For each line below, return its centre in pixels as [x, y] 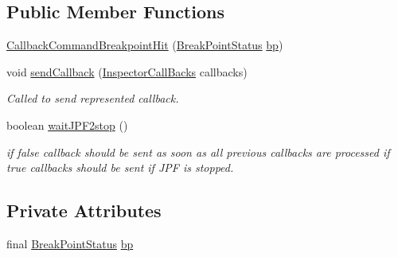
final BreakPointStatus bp [70, 243]
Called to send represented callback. [93, 98]
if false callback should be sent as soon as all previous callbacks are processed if [198, 152]
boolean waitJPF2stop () [67, 125]
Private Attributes [84, 210]
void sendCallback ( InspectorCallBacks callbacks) [127, 71]
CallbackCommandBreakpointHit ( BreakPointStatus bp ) [145, 45]
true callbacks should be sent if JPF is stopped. [120, 167]
